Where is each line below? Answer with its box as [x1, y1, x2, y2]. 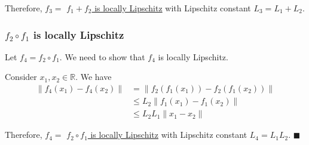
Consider [5, 70, 37, 83]
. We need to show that [59, 50, 145, 63]
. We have [75, 70, 112, 83]
